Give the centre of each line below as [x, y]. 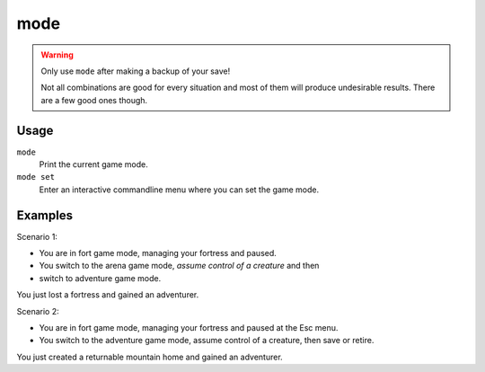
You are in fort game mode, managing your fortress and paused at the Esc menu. [189, 328]
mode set [36, 177]
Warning [57, 55]
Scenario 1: [37, 236]
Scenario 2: [38, 311]
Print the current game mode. [93, 164]
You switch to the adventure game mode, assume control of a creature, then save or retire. [207, 341]
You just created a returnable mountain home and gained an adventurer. [150, 357]
